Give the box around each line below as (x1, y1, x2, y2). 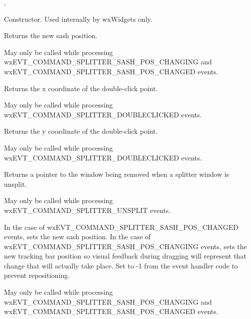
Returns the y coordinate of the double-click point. (4, 126, 158, 136)
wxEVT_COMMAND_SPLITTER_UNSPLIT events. (4, 205, 171, 215)
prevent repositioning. (4, 270, 70, 280)
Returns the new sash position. (4, 30, 98, 41)
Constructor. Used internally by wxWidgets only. (4, 13, 153, 24)
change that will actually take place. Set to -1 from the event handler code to (4, 260, 238, 270)
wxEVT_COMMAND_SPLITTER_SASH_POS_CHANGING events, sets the (4, 241, 247, 251)
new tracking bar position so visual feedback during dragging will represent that (4, 251, 247, 261)
